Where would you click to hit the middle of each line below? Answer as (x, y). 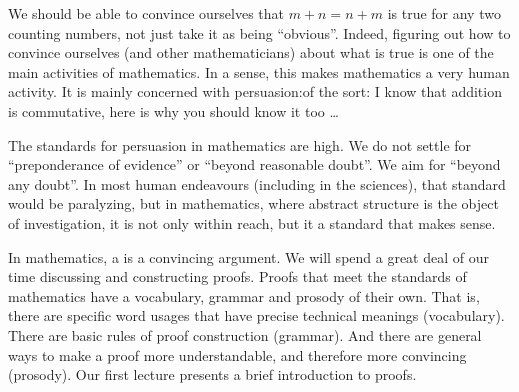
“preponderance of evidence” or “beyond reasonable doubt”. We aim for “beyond (254, 164)
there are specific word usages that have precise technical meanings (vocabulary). (256, 315)
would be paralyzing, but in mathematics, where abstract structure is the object (253, 203)
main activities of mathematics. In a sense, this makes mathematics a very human (259, 71)
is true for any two (444, 13)
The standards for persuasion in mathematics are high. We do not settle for (240, 144)
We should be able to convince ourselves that (146, 13)
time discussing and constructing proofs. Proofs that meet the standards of (237, 276)
